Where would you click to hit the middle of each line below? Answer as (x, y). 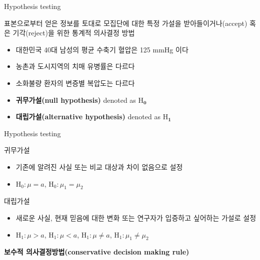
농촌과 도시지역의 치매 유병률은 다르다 (75, 66)
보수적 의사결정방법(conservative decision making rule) (97, 252)
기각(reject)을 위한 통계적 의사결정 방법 (74, 33)
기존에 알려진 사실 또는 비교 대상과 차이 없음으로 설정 (99, 166)
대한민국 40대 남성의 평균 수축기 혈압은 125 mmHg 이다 (102, 49)
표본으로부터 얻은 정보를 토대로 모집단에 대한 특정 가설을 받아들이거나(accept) (126, 23)
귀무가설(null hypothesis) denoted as (76, 100)
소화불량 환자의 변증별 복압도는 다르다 (75, 83)
